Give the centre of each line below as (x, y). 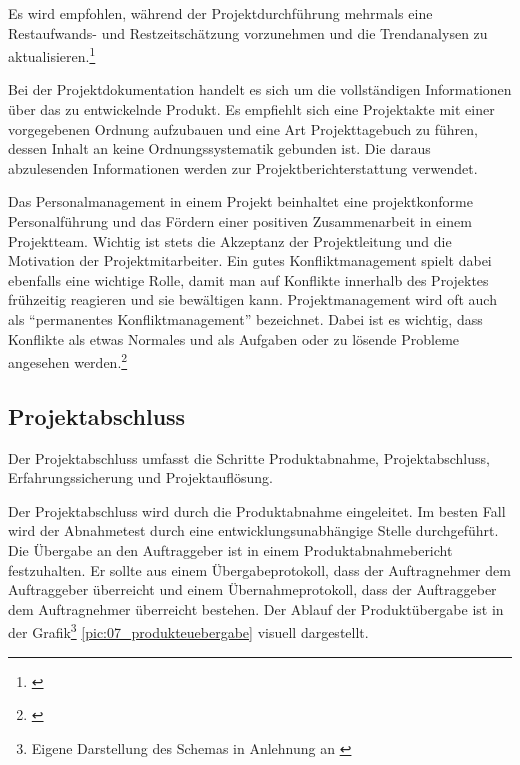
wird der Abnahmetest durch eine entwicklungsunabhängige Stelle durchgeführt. (253, 530)
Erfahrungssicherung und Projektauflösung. (140, 477)
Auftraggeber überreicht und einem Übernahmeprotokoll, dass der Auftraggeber (252, 589)
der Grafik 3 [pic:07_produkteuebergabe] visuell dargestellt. (188, 631)
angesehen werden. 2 (68, 360)
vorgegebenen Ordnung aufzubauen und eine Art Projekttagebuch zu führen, (243, 128)
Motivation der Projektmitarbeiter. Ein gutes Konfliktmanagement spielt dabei (250, 260)
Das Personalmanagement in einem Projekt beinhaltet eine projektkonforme (240, 201)
